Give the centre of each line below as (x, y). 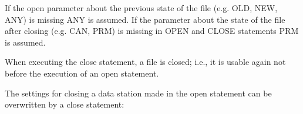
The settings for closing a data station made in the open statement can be (138, 93)
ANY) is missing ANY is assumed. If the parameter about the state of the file (145, 19)
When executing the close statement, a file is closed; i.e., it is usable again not (145, 62)
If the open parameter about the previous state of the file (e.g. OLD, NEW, (141, 8)
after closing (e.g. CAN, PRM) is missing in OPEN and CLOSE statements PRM (152, 31)
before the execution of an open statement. (82, 73)
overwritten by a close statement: (65, 104)
